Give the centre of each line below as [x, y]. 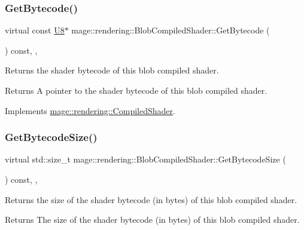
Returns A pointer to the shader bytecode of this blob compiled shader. [136, 90]
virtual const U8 [35, 30]
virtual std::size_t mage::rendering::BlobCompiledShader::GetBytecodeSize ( [145, 159]
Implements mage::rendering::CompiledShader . [90, 110]
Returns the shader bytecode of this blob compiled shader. [112, 70]
